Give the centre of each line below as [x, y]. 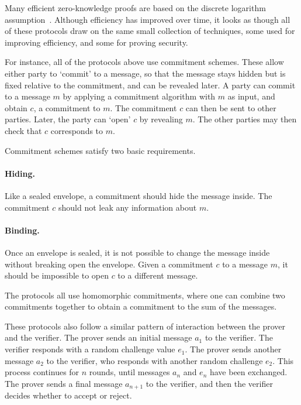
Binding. [22, 230]
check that [23, 130]
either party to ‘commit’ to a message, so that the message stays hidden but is [145, 73]
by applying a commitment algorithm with [139, 96]
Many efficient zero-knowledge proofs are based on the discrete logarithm [135, 8]
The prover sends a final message [64, 383]
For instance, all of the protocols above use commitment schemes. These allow [144, 62]
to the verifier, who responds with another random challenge [155, 360]
